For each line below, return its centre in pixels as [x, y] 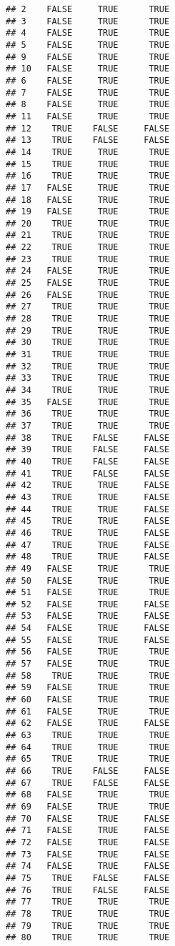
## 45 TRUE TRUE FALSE [88, 521]
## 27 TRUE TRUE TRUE [88, 307]
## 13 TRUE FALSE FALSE [88, 140]
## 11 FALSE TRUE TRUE [88, 116]
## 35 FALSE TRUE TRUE [88, 402]
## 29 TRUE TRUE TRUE [88, 330]
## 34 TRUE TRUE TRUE [88, 390]
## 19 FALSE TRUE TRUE [88, 212]
